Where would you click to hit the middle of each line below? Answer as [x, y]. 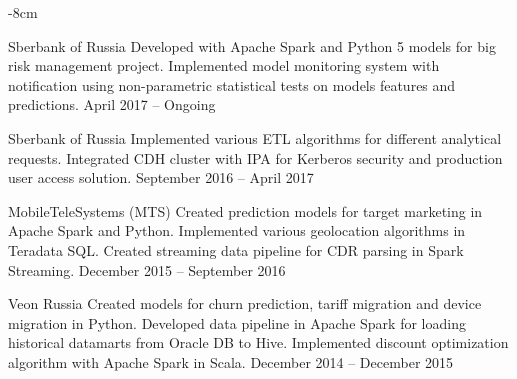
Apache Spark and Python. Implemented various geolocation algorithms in [237, 230]
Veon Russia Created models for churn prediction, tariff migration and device [245, 303]
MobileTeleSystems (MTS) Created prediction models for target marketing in [245, 210]
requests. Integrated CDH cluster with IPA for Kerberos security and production [255, 157]
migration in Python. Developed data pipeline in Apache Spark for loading [237, 322]
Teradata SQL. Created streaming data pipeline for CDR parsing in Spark [236, 249]
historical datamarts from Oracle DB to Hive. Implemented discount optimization [258, 342]
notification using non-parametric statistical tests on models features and [232, 84]
